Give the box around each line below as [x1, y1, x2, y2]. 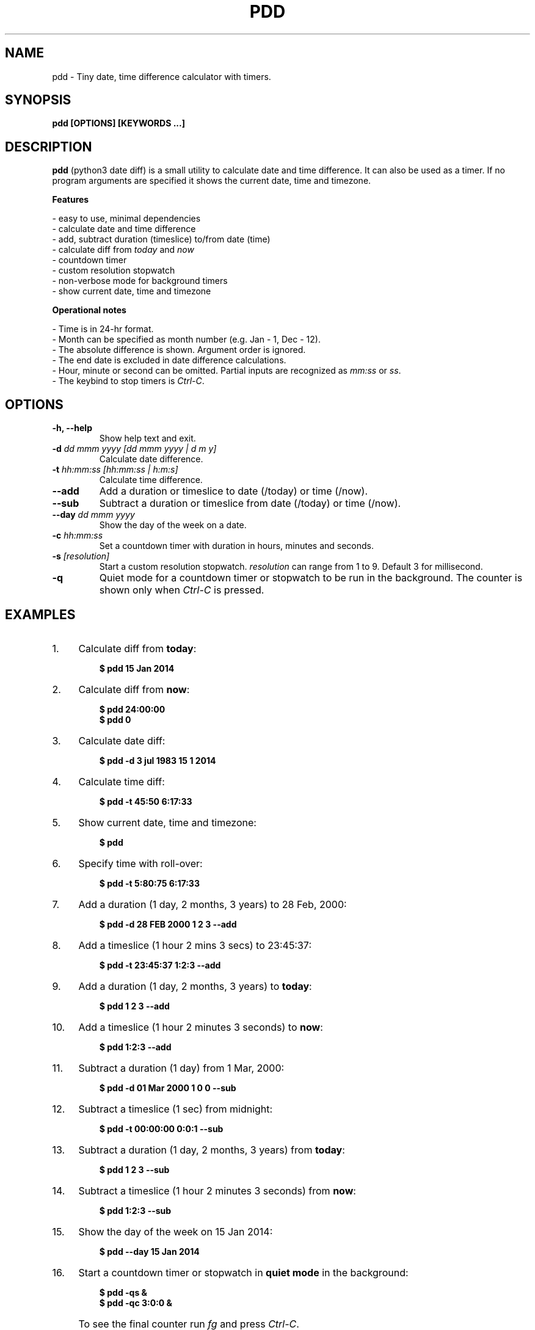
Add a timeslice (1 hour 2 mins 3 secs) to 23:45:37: [78, 939, 311, 951]
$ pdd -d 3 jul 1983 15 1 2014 [99, 755, 216, 766]
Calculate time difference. [99, 474, 203, 485]
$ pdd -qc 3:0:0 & [99, 1297, 172, 1308]
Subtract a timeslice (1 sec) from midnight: [78, 1102, 273, 1115]
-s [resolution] [52, 551, 110, 562]
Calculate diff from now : [78, 683, 190, 696]
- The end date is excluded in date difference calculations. [52, 355, 286, 366]
